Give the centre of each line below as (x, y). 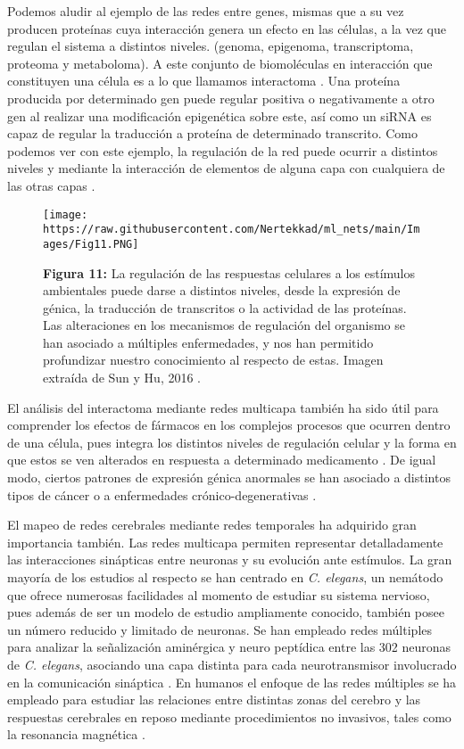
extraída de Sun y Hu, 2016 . (122, 378)
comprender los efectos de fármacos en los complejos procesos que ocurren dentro (229, 425)
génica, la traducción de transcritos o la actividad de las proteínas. (225, 307)
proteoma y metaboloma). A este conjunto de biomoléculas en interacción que (220, 63)
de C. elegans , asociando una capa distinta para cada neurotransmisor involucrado (232, 664)
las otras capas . (51, 185)
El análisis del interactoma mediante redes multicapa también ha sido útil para (223, 407)
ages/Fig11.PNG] (91, 244)
